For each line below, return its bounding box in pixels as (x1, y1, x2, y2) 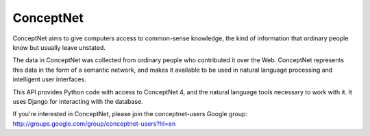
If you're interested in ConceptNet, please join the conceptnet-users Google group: (12, 110, 248, 118)
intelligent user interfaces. (12, 75, 87, 83)
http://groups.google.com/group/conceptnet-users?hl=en (12, 120, 176, 128)
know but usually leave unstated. (12, 43, 106, 51)
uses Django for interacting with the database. (12, 97, 143, 105)
